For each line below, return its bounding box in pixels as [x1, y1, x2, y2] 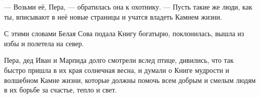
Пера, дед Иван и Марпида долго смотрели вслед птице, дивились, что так [4, 55, 234, 65]
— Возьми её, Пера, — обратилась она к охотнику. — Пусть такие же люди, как [4, 2, 252, 12]
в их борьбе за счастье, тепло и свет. [4, 84, 117, 95]
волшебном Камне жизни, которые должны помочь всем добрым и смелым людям [4, 74, 256, 85]
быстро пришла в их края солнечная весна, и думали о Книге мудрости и [4, 64, 229, 75]
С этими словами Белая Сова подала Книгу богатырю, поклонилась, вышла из [4, 28, 244, 39]
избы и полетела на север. [4, 38, 84, 48]
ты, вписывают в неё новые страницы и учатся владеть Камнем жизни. [4, 11, 222, 22]
